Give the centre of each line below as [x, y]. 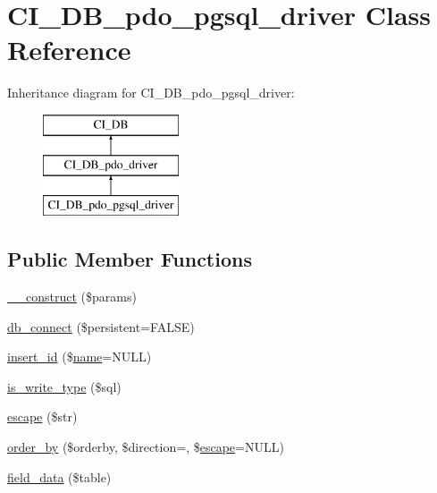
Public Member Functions [130, 259]
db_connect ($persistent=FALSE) [101, 326]
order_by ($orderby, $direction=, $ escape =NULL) [146, 447]
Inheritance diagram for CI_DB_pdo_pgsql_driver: [151, 93]
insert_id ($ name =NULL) [80, 357]
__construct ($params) [72, 297]
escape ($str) [42, 416]
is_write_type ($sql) [64, 386]
